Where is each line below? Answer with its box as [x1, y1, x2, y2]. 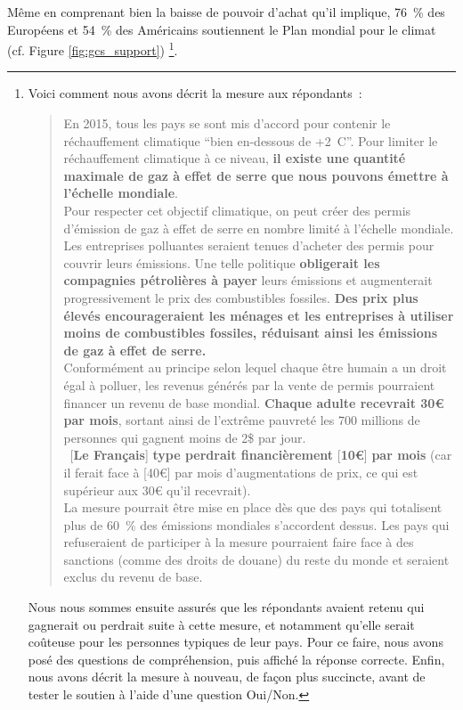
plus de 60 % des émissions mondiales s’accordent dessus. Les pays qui [63, 515, 450, 534]
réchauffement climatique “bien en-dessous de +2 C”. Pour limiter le [63, 131, 438, 150]
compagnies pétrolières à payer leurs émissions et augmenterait [63, 271, 433, 290]
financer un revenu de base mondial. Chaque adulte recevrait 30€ [63, 393, 444, 412]
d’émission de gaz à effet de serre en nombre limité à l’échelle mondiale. [63, 218, 454, 237]
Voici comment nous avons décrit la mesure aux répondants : [28, 84, 362, 102]
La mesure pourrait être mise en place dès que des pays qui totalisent [63, 498, 443, 517]
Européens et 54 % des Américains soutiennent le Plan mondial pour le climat [7, 20, 436, 38]
